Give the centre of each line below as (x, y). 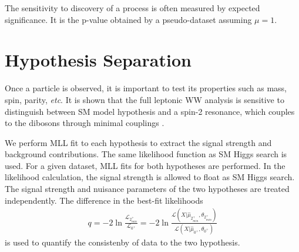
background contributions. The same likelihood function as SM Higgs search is (146, 154)
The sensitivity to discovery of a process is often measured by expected (132, 8)
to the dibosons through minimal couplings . (85, 123)
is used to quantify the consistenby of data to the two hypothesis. (122, 242)
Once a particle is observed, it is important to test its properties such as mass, (146, 88)
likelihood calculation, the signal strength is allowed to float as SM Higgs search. (150, 177)
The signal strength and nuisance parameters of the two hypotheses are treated (147, 189)
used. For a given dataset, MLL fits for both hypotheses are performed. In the (145, 165)
